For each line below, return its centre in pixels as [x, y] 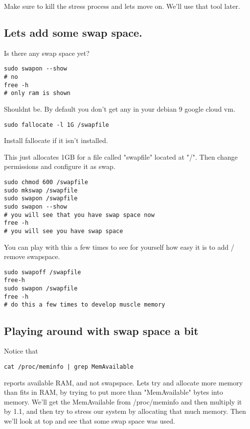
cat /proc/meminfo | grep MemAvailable [69, 367]
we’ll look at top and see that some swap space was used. [90, 420]
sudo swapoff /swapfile [43, 272]
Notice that [21, 351]
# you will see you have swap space [64, 231]
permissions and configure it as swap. [60, 166]
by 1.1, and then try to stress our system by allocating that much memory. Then [125, 411]
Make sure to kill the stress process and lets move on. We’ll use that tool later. [122, 6]
